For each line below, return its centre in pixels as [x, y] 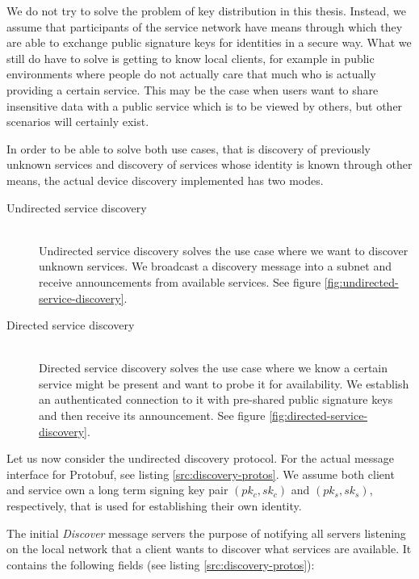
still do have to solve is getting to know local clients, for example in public [191, 58]
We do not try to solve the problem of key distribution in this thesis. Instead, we [206, 10]
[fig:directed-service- [318, 415]
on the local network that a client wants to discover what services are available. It [209, 549]
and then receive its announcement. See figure [152, 415]
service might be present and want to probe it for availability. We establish [224, 383]
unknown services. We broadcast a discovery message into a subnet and [215, 266]
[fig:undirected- [361, 281]
